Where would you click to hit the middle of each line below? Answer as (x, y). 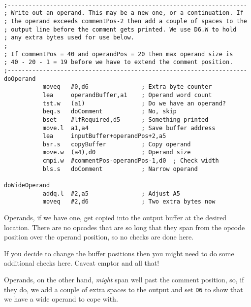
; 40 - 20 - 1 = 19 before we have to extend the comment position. (119, 62)
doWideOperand (27, 186)
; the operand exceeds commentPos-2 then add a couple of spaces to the (125, 21)
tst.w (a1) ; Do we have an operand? (134, 103)
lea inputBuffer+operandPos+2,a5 (104, 136)
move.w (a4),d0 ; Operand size (117, 153)
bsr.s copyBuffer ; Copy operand (117, 144)
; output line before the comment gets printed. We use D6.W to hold (120, 29)
